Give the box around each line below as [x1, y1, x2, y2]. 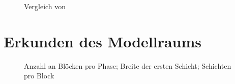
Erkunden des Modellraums [4, 31, 202, 51]
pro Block [24, 70, 54, 81]
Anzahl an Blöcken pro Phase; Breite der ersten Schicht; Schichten [24, 60, 231, 71]
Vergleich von [24, 1, 66, 11]
